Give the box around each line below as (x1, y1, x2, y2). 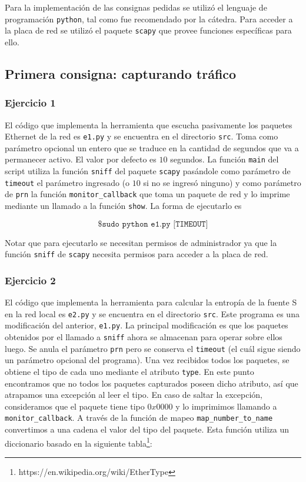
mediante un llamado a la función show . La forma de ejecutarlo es (5, 199, 242, 211)
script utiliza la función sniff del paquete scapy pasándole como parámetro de (5, 165, 291, 177)
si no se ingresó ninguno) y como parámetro (143, 176, 301, 188)
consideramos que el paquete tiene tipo (5, 400, 145, 412)
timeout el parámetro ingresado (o (5, 176, 130, 188)
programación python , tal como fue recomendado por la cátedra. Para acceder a (5, 12, 293, 25)
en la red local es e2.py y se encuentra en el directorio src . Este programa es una (5, 307, 300, 320)
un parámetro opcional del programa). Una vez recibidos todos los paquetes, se (5, 354, 290, 366)
